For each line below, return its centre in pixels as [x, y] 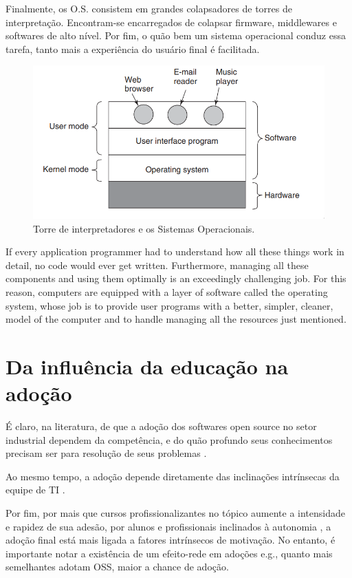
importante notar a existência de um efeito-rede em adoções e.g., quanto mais [169, 553]
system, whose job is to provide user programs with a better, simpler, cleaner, [169, 305]
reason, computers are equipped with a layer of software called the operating [167, 292]
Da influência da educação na [147, 366]
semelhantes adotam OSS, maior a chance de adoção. [117, 567]
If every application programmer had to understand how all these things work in [175, 251]
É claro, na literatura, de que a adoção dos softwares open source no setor [161, 426]
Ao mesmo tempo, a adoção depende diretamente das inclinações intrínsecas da [173, 476]
